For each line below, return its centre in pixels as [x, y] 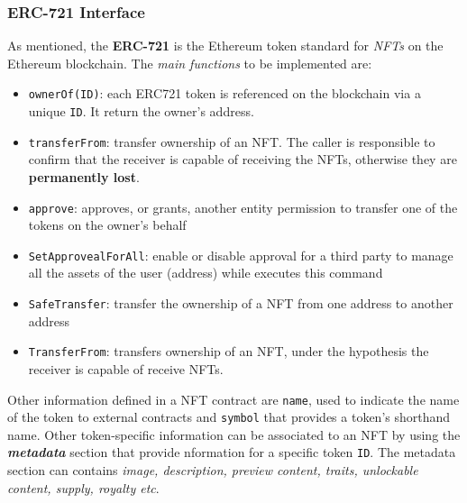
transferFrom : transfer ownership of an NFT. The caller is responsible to [232, 141]
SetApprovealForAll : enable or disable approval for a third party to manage [241, 255]
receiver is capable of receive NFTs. [126, 368]
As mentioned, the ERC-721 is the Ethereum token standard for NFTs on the [225, 46]
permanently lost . [84, 176]
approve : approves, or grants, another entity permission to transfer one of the [243, 207]
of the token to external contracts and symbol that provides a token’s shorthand [229, 417]
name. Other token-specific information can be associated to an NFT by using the [234, 434]
